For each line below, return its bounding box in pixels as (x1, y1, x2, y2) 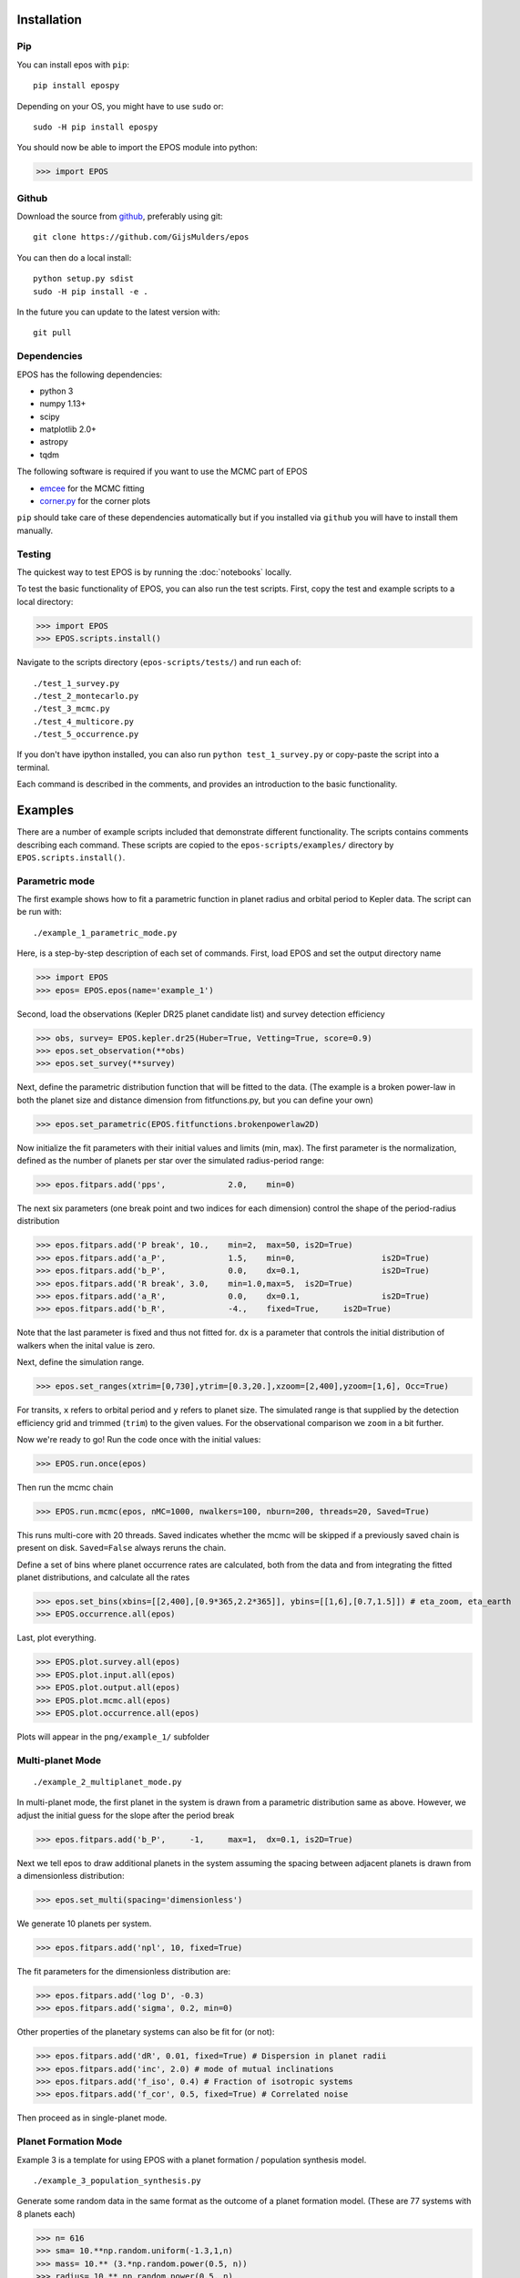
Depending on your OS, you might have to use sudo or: (16, 100, 224, 111)
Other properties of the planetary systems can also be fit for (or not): (16, 2027, 275, 2037)
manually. (16, 525, 54, 536)
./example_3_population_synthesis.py (33, 2175, 202, 2186)
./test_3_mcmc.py (33, 703, 110, 714)
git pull (33, 328, 72, 338)
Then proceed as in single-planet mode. (16, 2112, 168, 2123)
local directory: (16, 596, 74, 607)
